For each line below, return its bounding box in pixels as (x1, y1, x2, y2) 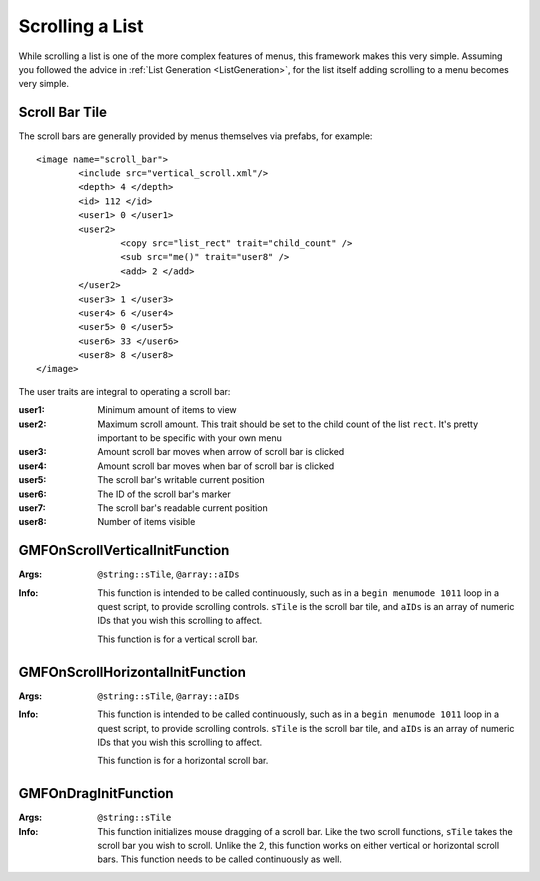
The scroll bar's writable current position (97, 474, 265, 486)
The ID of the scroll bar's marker (97, 488, 232, 500)
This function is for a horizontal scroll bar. (97, 755, 269, 767)
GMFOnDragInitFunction (18, 785, 174, 802)
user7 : (18, 502, 46, 514)
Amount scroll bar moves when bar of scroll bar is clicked (97, 460, 335, 472)
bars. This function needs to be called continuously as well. (97, 853, 342, 865)
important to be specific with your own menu (97, 432, 282, 444)
